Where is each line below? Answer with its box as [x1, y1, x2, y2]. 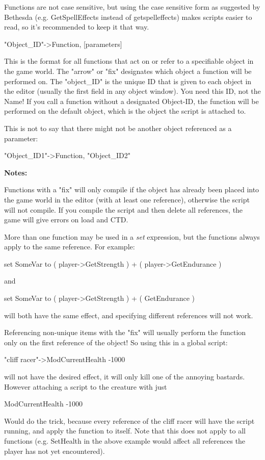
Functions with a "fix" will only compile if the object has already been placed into [4, 184, 259, 195]
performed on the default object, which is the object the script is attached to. [4, 106, 246, 116]
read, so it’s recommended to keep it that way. [4, 21, 149, 32]
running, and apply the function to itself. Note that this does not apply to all [4, 425, 246, 436]
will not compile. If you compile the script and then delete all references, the [4, 204, 243, 215]
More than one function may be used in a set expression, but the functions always [4, 231, 260, 242]
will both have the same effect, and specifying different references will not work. [4, 310, 253, 320]
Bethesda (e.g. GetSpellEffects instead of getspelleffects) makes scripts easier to [4, 11, 252, 22]
